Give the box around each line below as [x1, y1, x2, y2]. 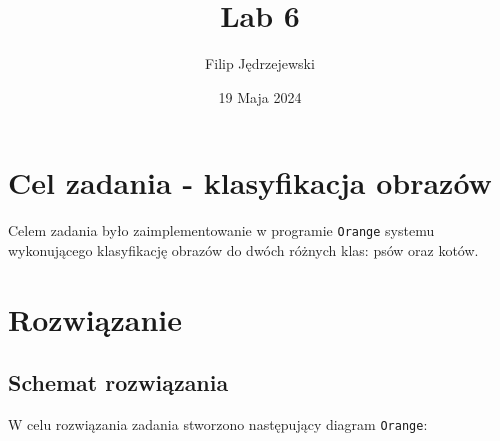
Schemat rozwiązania [8, 367, 229, 398]
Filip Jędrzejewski [205, 53, 315, 74]
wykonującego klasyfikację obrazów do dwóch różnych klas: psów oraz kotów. [8, 239, 479, 260]
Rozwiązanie [8, 298, 182, 339]
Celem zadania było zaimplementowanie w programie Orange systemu [8, 220, 435, 241]
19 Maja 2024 [218, 86, 302, 107]
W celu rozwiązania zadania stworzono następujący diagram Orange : [8, 414, 428, 435]
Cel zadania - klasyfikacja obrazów [8, 162, 492, 203]
